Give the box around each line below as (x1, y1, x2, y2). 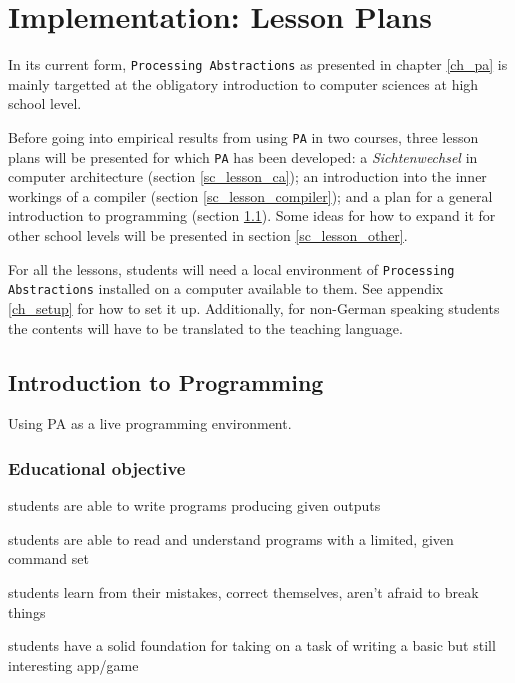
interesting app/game (8, 654, 139, 675)
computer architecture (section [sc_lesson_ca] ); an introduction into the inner (8, 166, 487, 187)
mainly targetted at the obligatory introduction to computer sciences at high (8, 73, 479, 94)
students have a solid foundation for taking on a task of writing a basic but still (8, 635, 496, 656)
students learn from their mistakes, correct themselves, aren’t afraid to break (8, 581, 479, 602)
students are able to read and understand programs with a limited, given (8, 528, 454, 549)
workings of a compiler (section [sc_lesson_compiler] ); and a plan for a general (8, 185, 493, 206)
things (8, 601, 46, 622)
